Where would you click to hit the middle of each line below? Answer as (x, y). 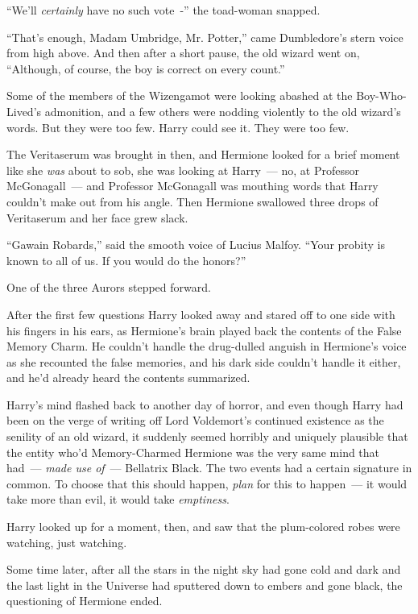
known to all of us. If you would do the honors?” (126, 260)
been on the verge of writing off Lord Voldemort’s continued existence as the (195, 420)
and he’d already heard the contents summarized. (128, 378)
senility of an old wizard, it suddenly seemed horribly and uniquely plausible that (207, 436)
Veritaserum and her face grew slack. (97, 217)
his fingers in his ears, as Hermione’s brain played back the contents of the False (204, 330)
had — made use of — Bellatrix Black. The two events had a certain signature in (209, 468)
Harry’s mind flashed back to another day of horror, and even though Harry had (205, 404)
